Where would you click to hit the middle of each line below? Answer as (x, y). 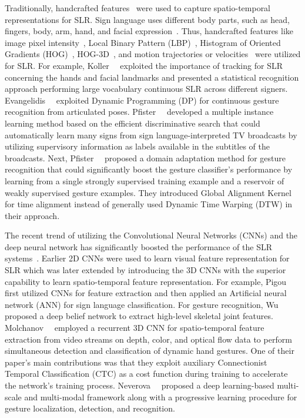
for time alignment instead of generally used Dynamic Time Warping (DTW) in (149, 204)
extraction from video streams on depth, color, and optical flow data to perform (148, 339)
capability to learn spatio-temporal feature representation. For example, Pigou (146, 281)
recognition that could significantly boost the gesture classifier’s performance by (149, 169)
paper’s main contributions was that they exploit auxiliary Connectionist (136, 362)
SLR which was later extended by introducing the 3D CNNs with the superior (145, 270)
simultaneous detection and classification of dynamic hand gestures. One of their (150, 351)
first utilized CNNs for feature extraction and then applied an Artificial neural (146, 293)
